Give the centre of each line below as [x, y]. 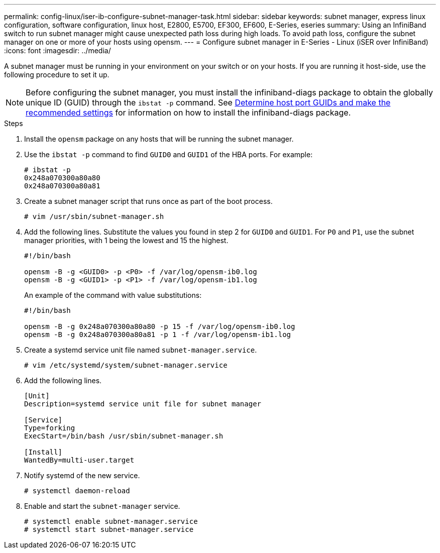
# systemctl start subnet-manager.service [109, 529]
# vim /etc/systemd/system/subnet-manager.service [126, 365]
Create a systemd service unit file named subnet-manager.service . [141, 350]
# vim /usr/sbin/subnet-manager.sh [94, 216]
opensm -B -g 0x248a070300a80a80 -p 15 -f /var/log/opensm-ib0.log [160, 326]
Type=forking [50, 428]
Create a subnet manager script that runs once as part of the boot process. [148, 201]
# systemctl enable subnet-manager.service [111, 521]
